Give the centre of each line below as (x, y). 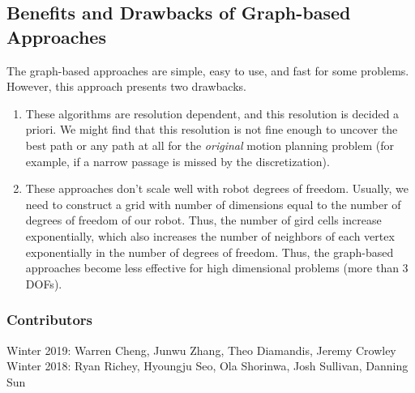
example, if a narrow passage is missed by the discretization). (178, 161)
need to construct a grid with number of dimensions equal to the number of (213, 204)
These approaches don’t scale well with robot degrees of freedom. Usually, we (217, 188)
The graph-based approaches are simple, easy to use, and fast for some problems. (208, 70)
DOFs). (44, 283)
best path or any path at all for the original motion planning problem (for (210, 145)
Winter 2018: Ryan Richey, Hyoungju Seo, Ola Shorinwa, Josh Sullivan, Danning (207, 366)
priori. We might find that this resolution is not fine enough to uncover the (212, 129)
